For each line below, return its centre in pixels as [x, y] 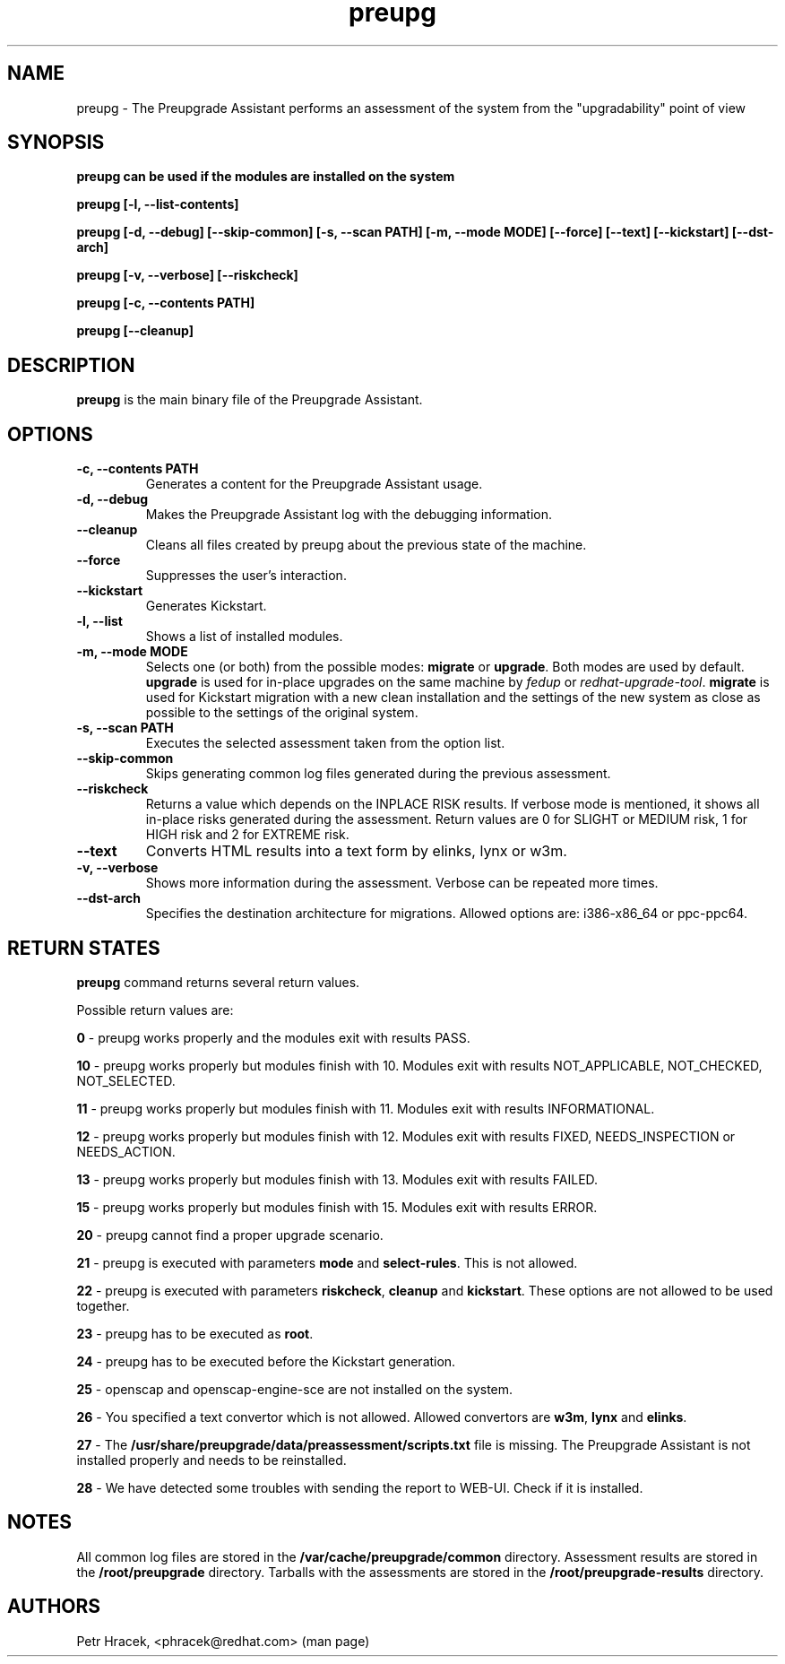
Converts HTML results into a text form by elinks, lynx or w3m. [356, 851]
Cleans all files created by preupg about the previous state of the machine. [366, 545]
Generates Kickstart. [206, 606]
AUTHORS [54, 1607]
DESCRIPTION [71, 365]
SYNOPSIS [56, 143]
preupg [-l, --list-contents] [158, 204]
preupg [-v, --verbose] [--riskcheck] [187, 275]
